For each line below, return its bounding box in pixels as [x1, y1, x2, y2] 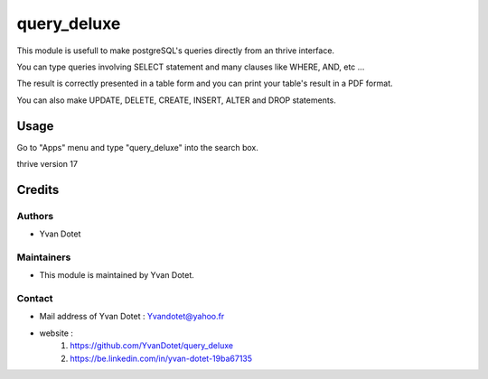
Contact [16, 292, 53, 305]
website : [39, 328, 74, 338]
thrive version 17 [16, 159, 79, 170]
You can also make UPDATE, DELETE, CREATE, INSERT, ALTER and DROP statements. [16, 95, 336, 106]
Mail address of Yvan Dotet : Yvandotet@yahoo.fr [39, 311, 225, 322]
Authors [16, 209, 54, 222]
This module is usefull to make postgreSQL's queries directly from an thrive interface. [16, 45, 334, 56]
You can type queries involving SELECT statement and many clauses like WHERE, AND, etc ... [16, 61, 365, 72]
